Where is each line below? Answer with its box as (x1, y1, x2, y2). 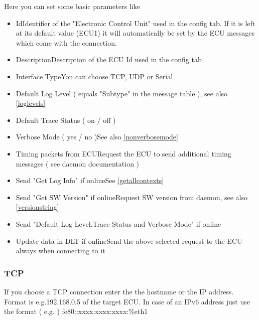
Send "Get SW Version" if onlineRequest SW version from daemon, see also (16, 192, 247, 202)
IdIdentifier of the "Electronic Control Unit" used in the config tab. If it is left (16, 18, 255, 28)
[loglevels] (16, 98, 46, 108)
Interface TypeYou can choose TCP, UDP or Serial (16, 71, 173, 81)
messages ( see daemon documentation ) (16, 158, 140, 169)
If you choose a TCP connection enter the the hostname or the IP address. (4, 286, 234, 296)
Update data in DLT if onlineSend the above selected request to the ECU (16, 235, 242, 246)
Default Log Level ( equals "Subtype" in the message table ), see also (16, 88, 228, 98)
